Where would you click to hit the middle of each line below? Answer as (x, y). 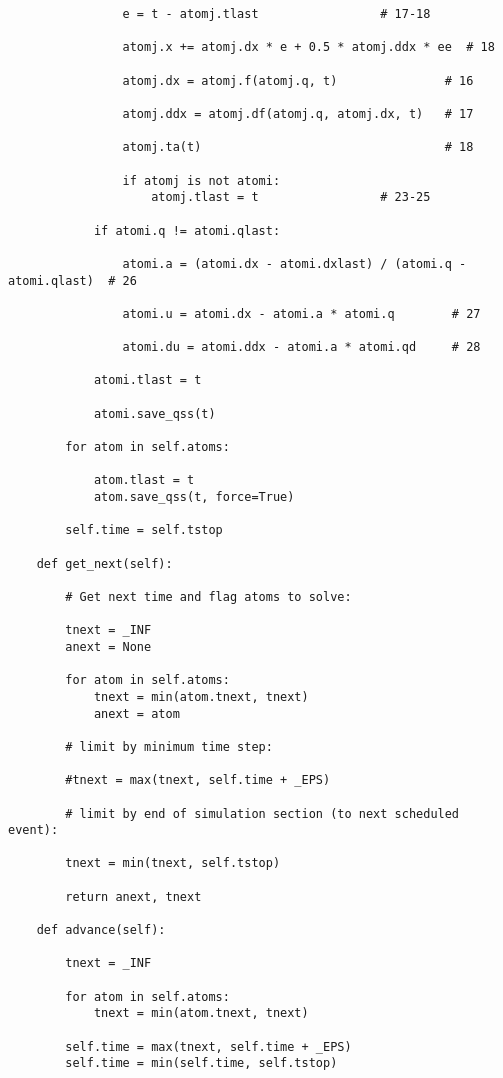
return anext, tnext (133, 896)
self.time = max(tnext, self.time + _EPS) (208, 1046)
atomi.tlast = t (147, 380)
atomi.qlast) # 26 (72, 280)
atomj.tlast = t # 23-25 (291, 197)
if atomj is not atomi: (201, 180)
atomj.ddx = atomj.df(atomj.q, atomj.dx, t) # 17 (298, 113)
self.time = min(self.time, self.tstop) (201, 1063)
